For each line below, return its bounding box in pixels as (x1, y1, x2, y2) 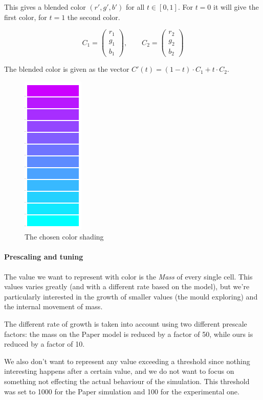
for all (126, 2, 145, 12)
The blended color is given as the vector (4, 64, 129, 74)
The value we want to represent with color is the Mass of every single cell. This (4, 271, 253, 282)
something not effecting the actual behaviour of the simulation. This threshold (4, 375, 250, 386)
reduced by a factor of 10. (4, 338, 85, 349)
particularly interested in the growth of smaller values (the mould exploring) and (4, 291, 258, 302)
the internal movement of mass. (4, 301, 103, 312)
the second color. (67, 11, 120, 22)
